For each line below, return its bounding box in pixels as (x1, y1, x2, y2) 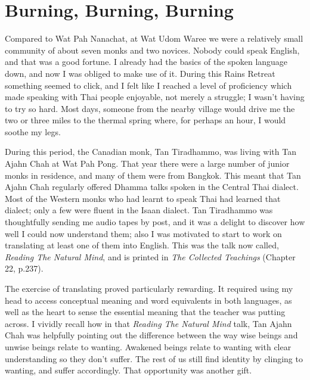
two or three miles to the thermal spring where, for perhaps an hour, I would (5, 114, 286, 126)
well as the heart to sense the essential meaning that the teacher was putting (5, 306, 286, 318)
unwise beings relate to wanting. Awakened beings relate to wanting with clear (5, 340, 292, 353)
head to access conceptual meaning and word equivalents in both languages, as (5, 294, 292, 306)
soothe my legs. (5, 125, 61, 138)
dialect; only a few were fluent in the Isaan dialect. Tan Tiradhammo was (5, 204, 273, 216)
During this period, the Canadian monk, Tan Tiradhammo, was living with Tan (5, 145, 296, 158)
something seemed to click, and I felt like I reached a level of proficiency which (5, 79, 292, 91)
